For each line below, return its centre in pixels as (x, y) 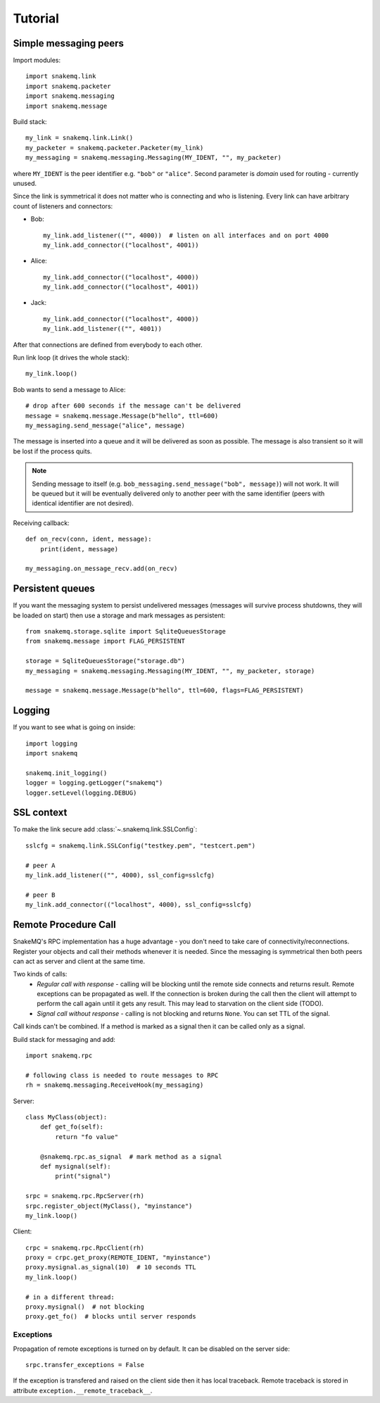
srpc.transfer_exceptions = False (85, 1365)
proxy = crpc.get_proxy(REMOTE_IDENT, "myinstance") (118, 1258)
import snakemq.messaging (70, 96)
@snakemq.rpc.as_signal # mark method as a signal (131, 1157)
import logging (52, 743)
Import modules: (37, 61)
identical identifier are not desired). (83, 503)
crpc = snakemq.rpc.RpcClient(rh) (85, 1247)
